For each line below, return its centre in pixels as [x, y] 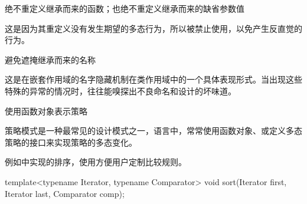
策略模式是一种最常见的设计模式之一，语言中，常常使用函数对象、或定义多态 [153, 131]
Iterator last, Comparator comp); [65, 193]
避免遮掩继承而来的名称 [50, 59]
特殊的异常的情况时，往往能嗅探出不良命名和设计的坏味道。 [120, 91]
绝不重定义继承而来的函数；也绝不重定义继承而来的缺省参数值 [125, 8]
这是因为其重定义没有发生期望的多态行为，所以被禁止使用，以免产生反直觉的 [153, 28]
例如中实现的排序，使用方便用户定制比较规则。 [96, 162]
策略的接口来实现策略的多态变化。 [71, 142]
